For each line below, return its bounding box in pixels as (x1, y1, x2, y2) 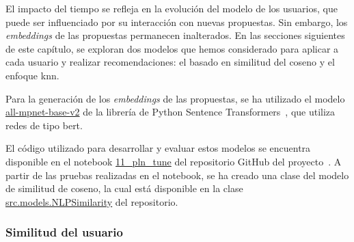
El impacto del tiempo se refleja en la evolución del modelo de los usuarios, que (5, 1, 338, 15)
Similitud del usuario (5, 224, 123, 241)
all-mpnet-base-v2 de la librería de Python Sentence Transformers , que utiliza (5, 105, 336, 119)
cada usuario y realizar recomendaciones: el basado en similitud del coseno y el (5, 55, 335, 69)
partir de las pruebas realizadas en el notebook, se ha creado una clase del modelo (5, 167, 349, 182)
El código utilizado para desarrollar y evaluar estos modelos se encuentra (5, 141, 311, 155)
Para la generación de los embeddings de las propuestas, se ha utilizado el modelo (5, 91, 345, 105)
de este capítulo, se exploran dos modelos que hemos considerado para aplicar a (5, 41, 339, 55)
